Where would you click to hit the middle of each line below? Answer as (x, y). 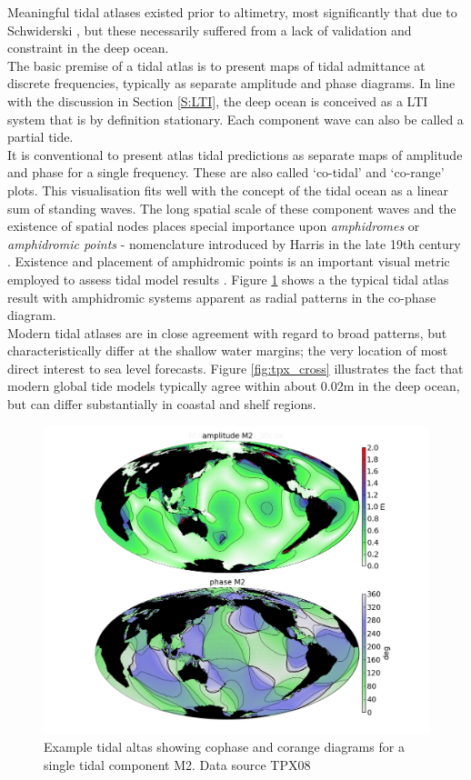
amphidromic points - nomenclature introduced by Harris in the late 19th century (234, 243)
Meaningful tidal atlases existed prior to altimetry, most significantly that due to (232, 12)
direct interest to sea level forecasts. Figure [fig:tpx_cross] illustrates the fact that (235, 368)
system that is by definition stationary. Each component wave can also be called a (235, 119)
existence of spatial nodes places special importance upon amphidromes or (214, 226)
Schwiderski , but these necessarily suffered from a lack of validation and (210, 30)
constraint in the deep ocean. (88, 48)
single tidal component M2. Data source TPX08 (177, 764)
